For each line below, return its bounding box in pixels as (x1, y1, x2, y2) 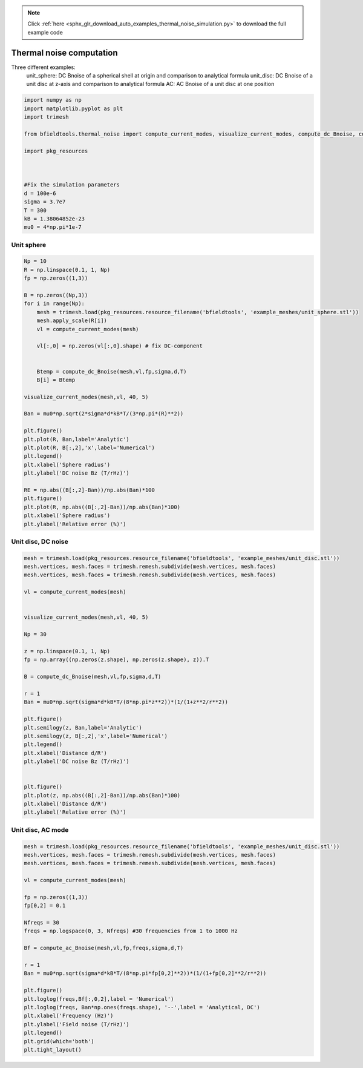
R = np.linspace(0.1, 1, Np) (24, 266, 111, 273)
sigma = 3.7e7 (24, 199, 66, 205)
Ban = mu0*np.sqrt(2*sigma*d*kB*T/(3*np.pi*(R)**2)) (24, 410, 184, 417)
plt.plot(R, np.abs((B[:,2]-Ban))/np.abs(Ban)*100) (24, 503, 181, 510)
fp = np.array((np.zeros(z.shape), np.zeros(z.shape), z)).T (24, 656, 209, 663)
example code (27, 28, 63, 36)
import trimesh (24, 114, 69, 120)
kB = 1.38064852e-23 (24, 215, 85, 222)
